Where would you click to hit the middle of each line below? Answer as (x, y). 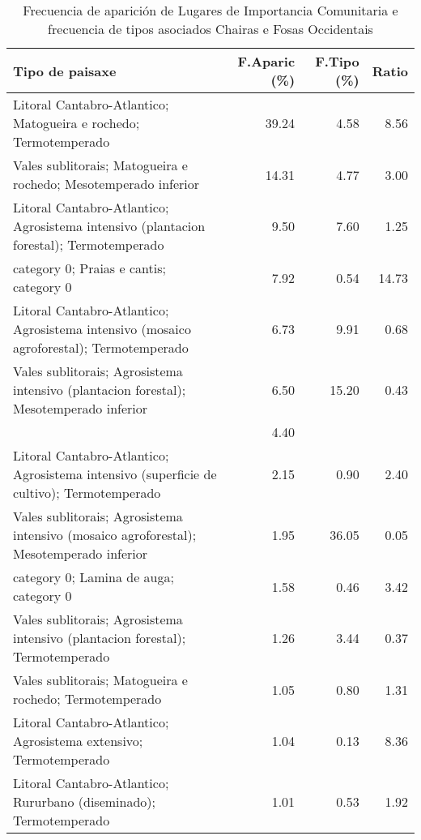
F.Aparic (266, 61)
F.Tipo (337, 61)
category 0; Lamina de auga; (94, 577)
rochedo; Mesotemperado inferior (106, 184)
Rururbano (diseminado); (85, 801)
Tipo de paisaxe (65, 71)
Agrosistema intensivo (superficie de (115, 474)
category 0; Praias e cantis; (89, 268)
